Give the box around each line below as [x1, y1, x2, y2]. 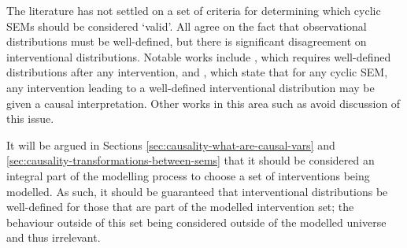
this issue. [6, 110, 54, 127]
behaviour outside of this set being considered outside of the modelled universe [6, 213, 387, 230]
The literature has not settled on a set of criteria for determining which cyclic [6, 2, 381, 18]
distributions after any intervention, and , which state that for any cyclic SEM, [6, 64, 388, 80]
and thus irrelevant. [6, 229, 101, 246]
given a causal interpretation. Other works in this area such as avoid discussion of [6, 94, 401, 111]
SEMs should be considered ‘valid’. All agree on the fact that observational [6, 17, 367, 34]
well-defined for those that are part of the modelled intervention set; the [6, 198, 354, 215]
